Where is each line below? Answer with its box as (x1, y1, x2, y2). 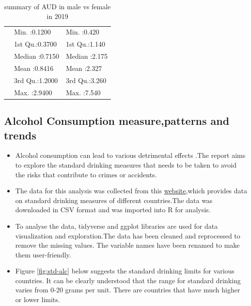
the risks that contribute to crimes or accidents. (15, 169, 157, 179)
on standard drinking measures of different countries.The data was (15, 195, 213, 205)
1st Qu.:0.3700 (14, 39, 57, 49)
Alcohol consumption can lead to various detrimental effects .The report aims (15, 150, 246, 160)
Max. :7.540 (65, 87, 101, 97)
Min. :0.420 (65, 27, 99, 37)
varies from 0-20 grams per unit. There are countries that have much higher (15, 285, 240, 295)
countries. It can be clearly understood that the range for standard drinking (15, 275, 241, 285)
